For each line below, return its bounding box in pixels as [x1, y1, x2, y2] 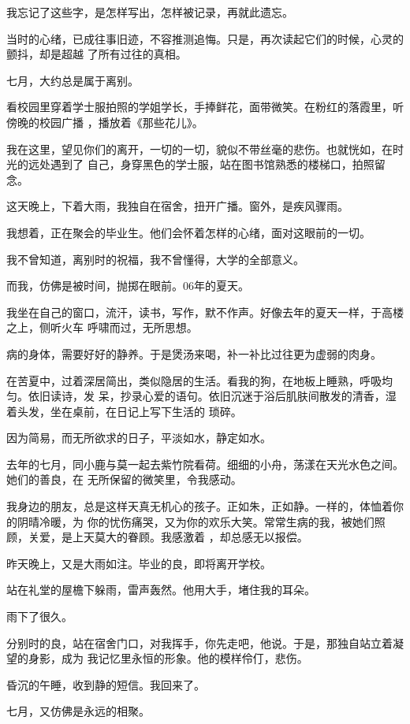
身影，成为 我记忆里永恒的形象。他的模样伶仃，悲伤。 [28, 650, 308, 666]
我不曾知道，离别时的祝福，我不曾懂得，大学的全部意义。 [6, 251, 304, 267]
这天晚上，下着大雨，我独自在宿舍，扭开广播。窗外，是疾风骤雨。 [6, 198, 348, 214]
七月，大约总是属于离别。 [6, 72, 139, 88]
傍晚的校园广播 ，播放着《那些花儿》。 [6, 113, 203, 130]
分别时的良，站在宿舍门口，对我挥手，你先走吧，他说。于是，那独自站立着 [6, 634, 393, 651]
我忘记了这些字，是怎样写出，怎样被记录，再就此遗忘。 [6, 4, 293, 20]
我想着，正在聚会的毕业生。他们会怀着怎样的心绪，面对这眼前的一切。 [6, 224, 371, 240]
